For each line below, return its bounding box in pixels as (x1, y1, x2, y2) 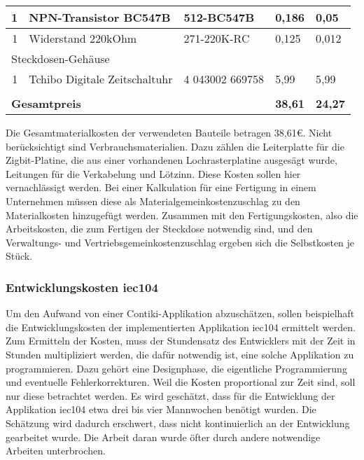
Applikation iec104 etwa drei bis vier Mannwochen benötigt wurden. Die (6, 402, 316, 417)
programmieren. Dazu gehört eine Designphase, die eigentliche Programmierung (6, 361, 347, 375)
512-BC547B (183, 9, 255, 25)
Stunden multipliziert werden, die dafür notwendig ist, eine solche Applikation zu (6, 347, 354, 361)
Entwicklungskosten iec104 (6, 278, 158, 295)
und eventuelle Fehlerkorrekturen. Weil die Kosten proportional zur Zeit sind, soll (6, 375, 356, 389)
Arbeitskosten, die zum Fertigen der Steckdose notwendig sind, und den (6, 221, 313, 236)
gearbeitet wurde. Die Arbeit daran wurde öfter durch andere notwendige (6, 429, 321, 444)
